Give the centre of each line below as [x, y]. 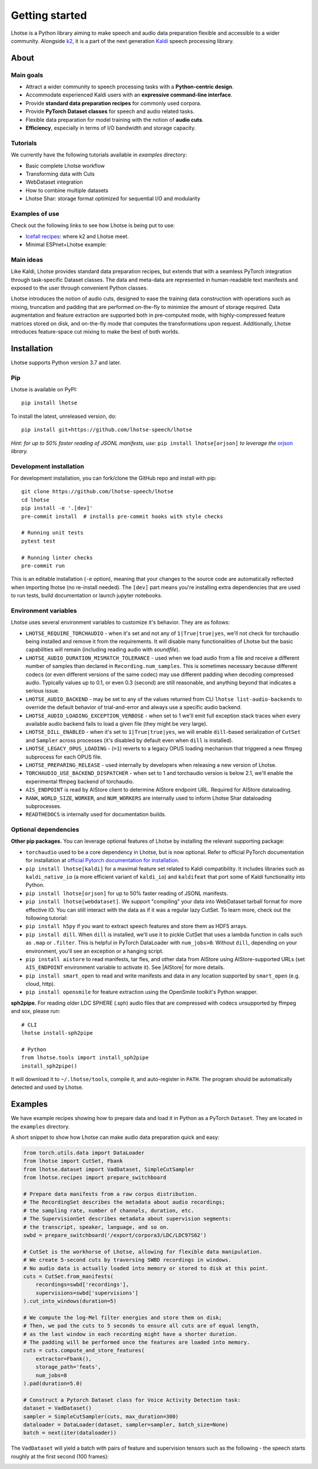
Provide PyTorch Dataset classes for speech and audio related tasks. [110, 111]
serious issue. [42, 691]
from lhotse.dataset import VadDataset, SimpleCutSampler [109, 1169]
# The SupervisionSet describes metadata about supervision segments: [127, 1219]
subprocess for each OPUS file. [64, 757]
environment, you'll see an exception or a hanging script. [95, 951]
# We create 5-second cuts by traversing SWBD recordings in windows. [127, 1260]
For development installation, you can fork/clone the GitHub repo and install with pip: [114, 478]
